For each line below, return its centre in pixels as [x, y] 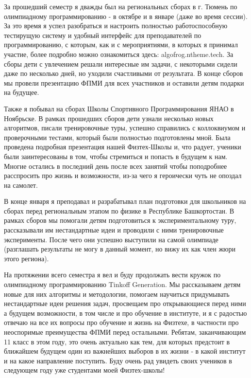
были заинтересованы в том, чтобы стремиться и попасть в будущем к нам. [116, 156]
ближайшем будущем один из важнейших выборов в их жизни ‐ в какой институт [125, 351]
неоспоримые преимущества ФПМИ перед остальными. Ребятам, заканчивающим [125, 332]
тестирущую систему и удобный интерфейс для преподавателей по [103, 35]
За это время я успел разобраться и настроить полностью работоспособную [116, 26]
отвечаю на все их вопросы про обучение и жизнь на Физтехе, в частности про [121, 322]
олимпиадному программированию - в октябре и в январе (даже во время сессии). [126, 16]
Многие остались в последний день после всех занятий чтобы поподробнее [116, 166]
